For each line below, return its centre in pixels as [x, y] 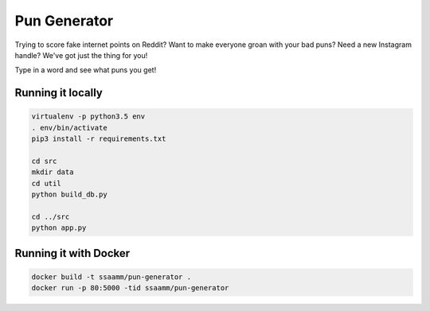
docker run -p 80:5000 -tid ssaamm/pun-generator [130, 288]
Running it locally [59, 93]
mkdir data [53, 172]
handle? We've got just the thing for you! [81, 55]
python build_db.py [69, 194]
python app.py [59, 228]
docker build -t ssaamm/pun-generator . [111, 277]
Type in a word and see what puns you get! [86, 70]
